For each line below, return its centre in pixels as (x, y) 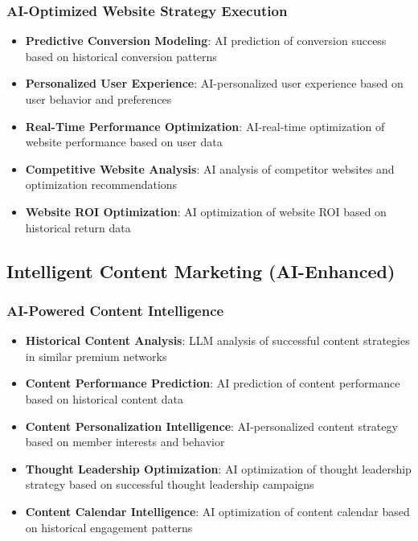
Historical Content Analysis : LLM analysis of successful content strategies (217, 340)
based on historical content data (104, 398)
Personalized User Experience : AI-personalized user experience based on (214, 83)
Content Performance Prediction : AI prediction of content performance (213, 383)
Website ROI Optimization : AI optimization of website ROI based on (206, 211)
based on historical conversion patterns (121, 56)
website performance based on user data (124, 142)
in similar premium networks (96, 356)
